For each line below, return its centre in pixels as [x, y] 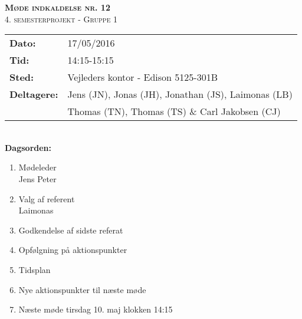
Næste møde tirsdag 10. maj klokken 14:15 [96, 309]
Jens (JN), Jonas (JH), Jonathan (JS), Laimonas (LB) [180, 94]
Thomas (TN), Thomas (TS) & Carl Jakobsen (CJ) [174, 111]
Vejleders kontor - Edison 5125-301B [142, 77]
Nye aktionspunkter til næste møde [82, 289]
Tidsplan [35, 269]
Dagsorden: [28, 147]
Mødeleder [37, 167]
